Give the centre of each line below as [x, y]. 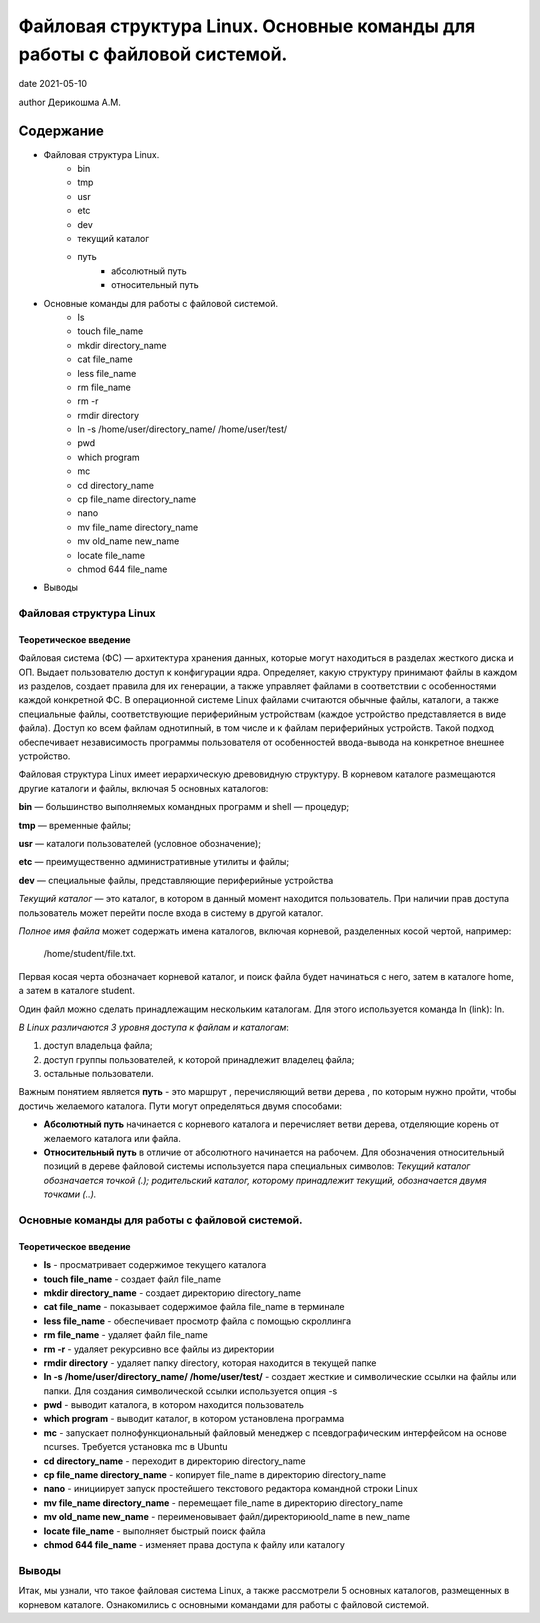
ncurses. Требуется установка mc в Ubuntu [136, 1447]
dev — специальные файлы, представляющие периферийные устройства [176, 880]
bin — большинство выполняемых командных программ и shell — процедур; [184, 807]
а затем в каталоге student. [76, 991]
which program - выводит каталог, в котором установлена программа [194, 1419]
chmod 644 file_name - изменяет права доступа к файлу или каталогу [194, 1544]
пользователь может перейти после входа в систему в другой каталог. [171, 912]
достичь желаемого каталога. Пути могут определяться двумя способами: [180, 1106]
